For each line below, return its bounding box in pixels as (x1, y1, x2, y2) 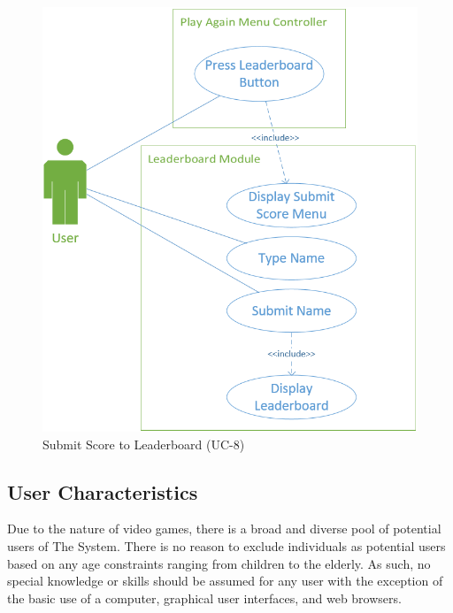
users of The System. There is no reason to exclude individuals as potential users (7, 537, 446, 556)
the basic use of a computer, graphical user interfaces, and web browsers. (7, 588, 402, 607)
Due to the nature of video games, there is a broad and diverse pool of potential (7, 519, 441, 538)
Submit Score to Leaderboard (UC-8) (42, 434, 245, 453)
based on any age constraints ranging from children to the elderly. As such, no (7, 554, 431, 572)
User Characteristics (7, 478, 198, 505)
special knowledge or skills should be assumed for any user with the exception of (7, 571, 443, 590)
